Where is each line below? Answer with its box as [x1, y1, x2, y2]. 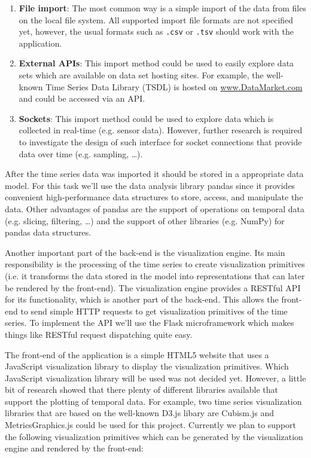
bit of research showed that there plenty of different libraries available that [5, 383, 279, 396]
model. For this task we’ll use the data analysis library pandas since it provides [5, 179, 295, 191]
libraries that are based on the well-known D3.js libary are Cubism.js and [5, 407, 274, 419]
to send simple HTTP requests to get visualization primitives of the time [20, 304, 288, 317]
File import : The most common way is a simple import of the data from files [19, 2, 306, 14]
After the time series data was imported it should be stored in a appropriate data [5, 167, 304, 180]
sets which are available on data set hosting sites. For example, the [19, 69, 264, 81]
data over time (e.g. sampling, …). [19, 147, 143, 160]
